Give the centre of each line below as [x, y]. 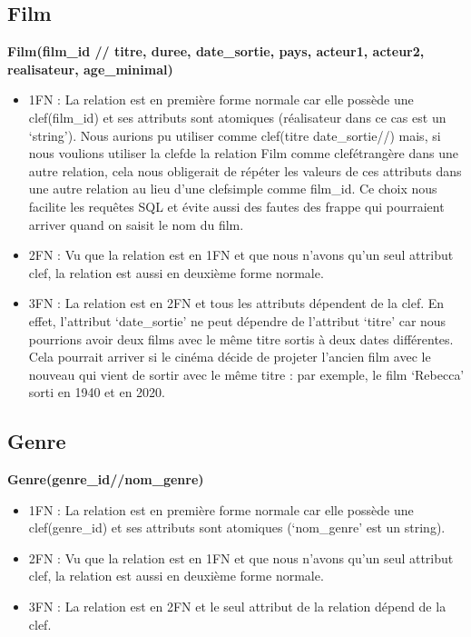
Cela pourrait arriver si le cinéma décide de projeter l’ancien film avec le [230, 357]
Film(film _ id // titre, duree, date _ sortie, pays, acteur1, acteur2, [216, 51]
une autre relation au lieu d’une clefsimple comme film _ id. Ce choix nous [233, 189]
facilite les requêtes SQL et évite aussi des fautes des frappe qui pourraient [236, 206]
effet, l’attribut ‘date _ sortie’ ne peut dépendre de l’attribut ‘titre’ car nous [237, 320]
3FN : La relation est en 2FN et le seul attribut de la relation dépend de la [237, 607]
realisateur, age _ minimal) [90, 69]
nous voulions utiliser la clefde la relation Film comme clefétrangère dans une [243, 153]
